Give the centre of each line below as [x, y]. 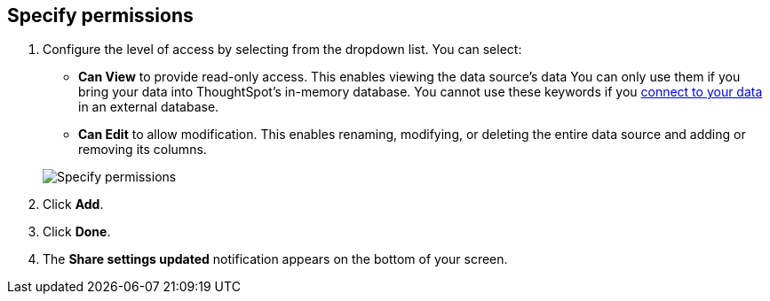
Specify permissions [100, 15]
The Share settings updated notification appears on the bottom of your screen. [275, 259]
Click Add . [73, 205]
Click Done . [77, 232]
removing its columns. [143, 150]
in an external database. [149, 107]
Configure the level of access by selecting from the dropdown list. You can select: [282, 50]
